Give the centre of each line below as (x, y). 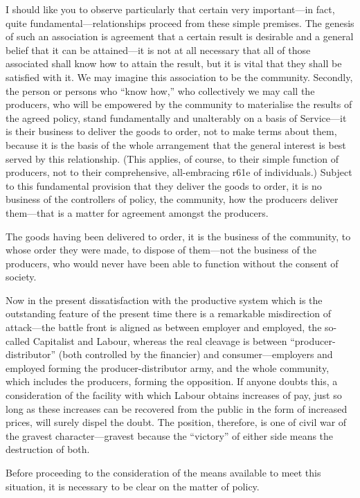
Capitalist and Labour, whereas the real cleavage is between (160, 340)
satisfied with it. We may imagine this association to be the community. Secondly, (179, 77)
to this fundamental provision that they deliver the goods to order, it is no (164, 185)
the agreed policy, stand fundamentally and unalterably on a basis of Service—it (176, 117)
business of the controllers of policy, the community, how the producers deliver (172, 199)
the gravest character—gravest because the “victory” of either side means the (170, 435)
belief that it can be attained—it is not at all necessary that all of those (158, 50)
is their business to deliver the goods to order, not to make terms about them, (171, 131)
